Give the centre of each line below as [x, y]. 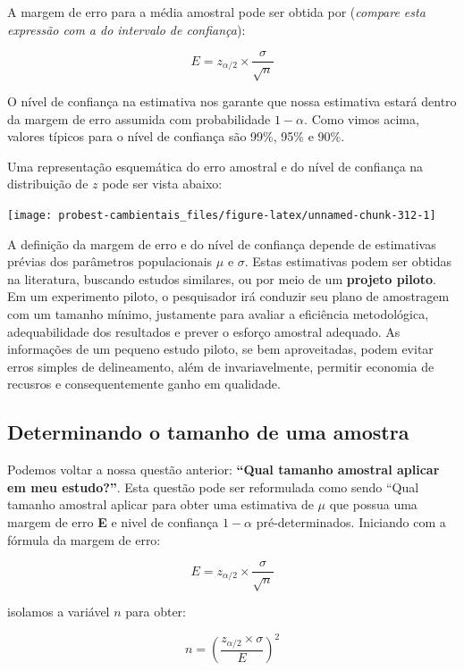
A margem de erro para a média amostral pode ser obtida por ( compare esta [216, 12]
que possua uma [373, 504]
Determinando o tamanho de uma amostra [208, 432]
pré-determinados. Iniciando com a [351, 521]
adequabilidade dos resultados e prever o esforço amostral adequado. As [204, 331]
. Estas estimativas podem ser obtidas [348, 261]
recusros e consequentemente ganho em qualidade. [144, 384]
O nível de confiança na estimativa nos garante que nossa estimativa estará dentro [232, 101]
